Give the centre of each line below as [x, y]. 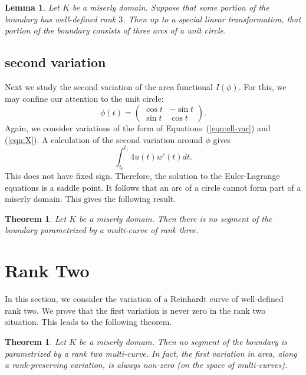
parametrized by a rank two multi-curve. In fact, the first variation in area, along [151, 353]
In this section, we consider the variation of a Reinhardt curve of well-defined [144, 299]
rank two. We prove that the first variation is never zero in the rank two [135, 310]
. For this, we [262, 86]
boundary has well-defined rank [60, 19]
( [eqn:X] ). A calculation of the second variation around [104, 139]
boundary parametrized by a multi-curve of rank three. [102, 230]
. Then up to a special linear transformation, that [212, 19]
